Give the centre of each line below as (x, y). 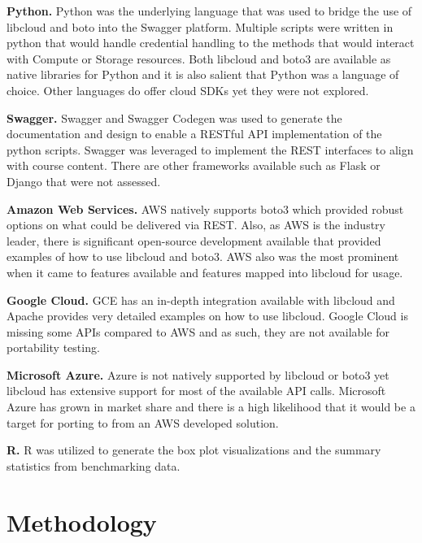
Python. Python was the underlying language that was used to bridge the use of (209, 11)
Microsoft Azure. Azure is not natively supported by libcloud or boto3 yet (198, 374)
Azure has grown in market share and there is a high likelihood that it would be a (211, 407)
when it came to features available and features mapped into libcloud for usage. (205, 272)
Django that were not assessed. (84, 181)
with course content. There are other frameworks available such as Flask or (194, 165)
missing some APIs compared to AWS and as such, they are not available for (198, 331)
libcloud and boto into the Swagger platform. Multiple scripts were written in (200, 26)
